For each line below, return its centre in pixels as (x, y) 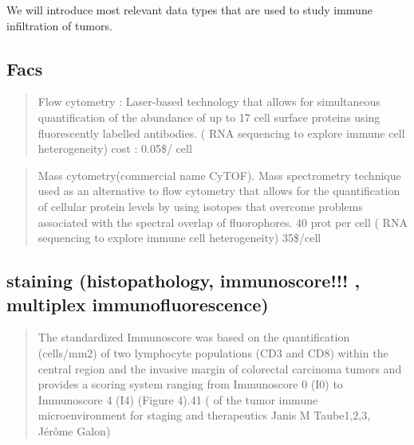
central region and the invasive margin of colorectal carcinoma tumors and (220, 368)
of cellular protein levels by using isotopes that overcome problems (200, 206)
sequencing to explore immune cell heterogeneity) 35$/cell (179, 238)
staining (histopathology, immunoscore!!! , (183, 281)
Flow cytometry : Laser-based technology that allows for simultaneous (209, 101)
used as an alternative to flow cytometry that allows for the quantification (219, 191)
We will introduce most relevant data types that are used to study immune (189, 10)
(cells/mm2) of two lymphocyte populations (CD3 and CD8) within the (213, 352)
